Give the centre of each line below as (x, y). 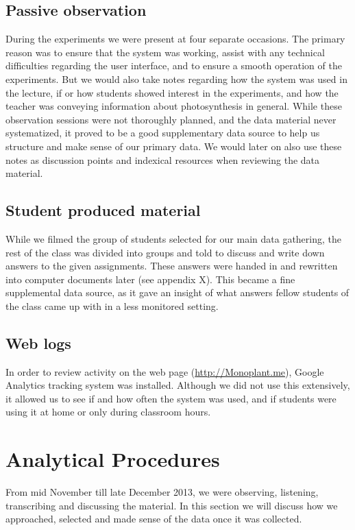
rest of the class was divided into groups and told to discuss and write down (165, 252)
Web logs (38, 342)
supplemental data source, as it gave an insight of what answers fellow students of (177, 292)
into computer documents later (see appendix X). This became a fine (150, 279)
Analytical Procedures (113, 459)
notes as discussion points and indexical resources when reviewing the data (163, 159)
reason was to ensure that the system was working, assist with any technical (165, 52)
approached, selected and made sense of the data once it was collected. (154, 519)
